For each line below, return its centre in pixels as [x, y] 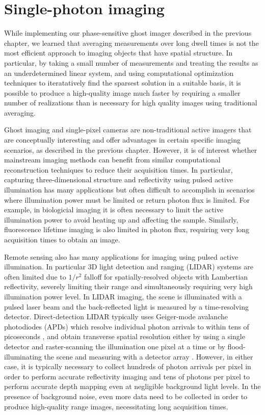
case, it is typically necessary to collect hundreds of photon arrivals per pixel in [128, 366]
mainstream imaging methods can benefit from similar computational [112, 160]
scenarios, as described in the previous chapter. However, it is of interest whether [131, 149]
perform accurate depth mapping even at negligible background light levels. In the [132, 386]
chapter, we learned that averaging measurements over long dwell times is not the [131, 43]
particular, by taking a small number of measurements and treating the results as [131, 62]
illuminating [23, 356]
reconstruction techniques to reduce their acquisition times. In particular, [118, 169]
